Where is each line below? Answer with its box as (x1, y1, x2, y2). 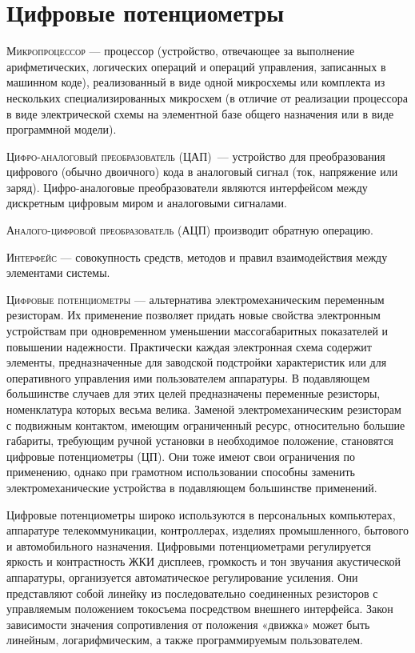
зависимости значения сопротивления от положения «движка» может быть (6, 615, 370, 632)
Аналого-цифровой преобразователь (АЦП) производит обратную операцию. (6, 222, 373, 238)
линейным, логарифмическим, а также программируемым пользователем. (6, 631, 363, 648)
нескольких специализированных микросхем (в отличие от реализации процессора (6, 89, 408, 106)
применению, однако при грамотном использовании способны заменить (6, 463, 355, 480)
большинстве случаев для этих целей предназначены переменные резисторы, (6, 385, 381, 402)
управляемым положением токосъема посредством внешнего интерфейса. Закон (6, 600, 393, 617)
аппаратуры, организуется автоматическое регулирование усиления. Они (6, 568, 358, 585)
